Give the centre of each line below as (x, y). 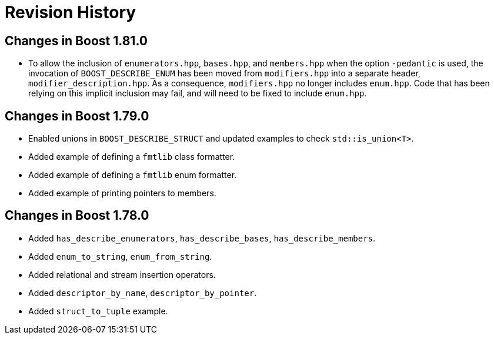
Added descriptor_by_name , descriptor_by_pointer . (143, 293)
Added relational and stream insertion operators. (122, 274)
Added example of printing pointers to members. (122, 193)
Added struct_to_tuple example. (98, 311)
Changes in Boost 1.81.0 (76, 41)
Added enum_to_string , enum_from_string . (120, 256)
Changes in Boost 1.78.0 (77, 216)
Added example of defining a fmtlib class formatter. (132, 157)
